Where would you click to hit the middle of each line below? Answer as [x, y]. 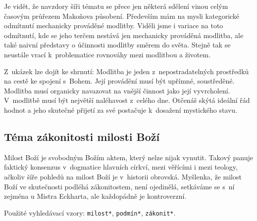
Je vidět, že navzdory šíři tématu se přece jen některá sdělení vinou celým [116, 6]
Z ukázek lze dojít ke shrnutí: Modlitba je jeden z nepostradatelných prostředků [127, 71]
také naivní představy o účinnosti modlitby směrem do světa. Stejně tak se [117, 45]
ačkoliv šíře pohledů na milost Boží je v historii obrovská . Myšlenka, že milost [123, 176]
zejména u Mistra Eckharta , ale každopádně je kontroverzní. [95, 196]
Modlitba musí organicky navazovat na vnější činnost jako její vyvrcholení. [117, 90]
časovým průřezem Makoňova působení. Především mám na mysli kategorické [122, 16]
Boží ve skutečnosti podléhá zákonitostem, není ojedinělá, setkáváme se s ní [119, 186]
